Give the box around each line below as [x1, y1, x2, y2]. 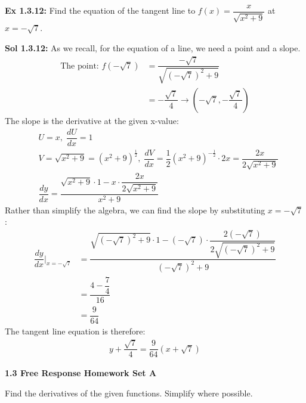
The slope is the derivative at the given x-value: [5, 114, 179, 126]
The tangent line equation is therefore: [5, 324, 146, 337]
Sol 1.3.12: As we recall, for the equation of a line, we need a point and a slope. [5, 42, 301, 54]
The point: [60, 61, 99, 70]
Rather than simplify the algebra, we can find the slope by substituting [5, 203, 265, 216]
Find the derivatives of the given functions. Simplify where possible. [5, 386, 253, 399]
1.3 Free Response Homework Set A [5, 367, 157, 379]
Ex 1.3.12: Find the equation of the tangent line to [5, 4, 196, 17]
